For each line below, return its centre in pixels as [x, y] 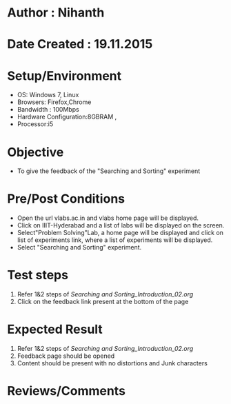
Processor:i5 [35, 124]
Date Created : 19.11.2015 [80, 44]
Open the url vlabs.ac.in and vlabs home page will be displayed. [108, 218]
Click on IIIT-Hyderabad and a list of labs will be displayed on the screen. [121, 225]
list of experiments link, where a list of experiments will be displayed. [115, 240]
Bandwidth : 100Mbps [48, 110]
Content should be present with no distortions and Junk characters [112, 363]
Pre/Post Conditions [66, 199]
